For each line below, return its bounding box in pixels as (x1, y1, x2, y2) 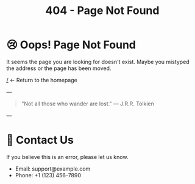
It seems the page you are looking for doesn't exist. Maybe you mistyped (6, 58, 190, 65)
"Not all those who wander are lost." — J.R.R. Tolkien (21, 100, 154, 107)
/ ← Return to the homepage (6, 76, 77, 83)
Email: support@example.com (15, 165, 91, 172)
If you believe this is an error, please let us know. (6, 153, 129, 160)
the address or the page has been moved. (6, 65, 112, 72)
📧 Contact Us (6, 133, 74, 147)
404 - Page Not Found (45, 4, 160, 18)
